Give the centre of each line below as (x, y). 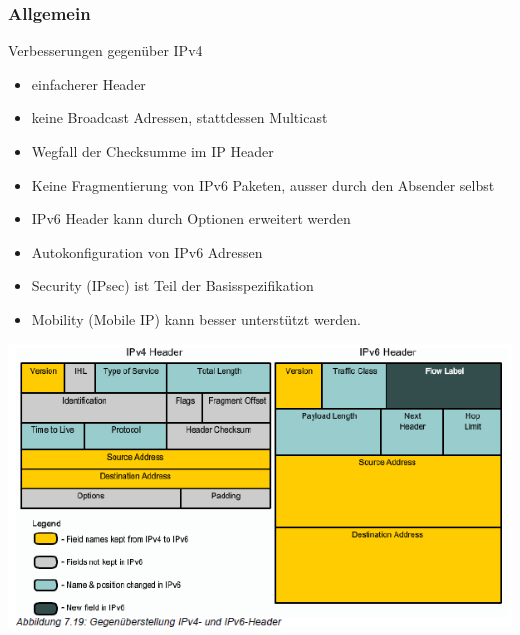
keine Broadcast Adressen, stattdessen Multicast (179, 117)
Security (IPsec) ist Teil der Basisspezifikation (172, 285)
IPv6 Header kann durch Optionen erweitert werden (191, 218)
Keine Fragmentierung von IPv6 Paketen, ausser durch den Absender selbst (263, 184)
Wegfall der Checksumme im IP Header (152, 151)
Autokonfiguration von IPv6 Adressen (147, 251)
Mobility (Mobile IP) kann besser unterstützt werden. (196, 318)
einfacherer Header (88, 83)
